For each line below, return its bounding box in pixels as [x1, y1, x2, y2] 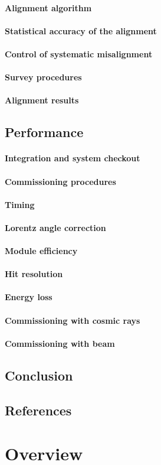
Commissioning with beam [5, 337, 115, 349]
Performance [5, 123, 84, 141]
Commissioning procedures [5, 175, 116, 187]
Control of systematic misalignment [5, 47, 153, 60]
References [5, 401, 72, 419]
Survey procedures [5, 71, 82, 83]
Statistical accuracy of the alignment [5, 24, 157, 37]
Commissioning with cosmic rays [5, 314, 140, 326]
